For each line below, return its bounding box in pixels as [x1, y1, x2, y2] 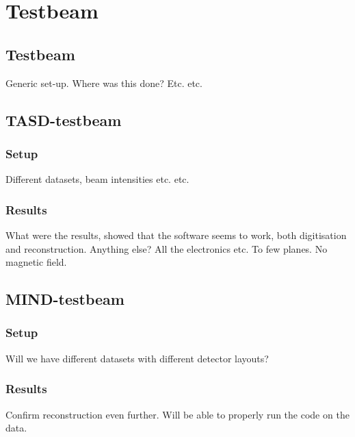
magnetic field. [5, 255, 67, 269]
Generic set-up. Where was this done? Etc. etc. [5, 75, 202, 90]
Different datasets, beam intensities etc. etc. [5, 172, 189, 186]
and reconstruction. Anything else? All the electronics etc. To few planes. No [5, 241, 328, 255]
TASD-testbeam [5, 109, 122, 130]
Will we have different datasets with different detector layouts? [5, 351, 269, 365]
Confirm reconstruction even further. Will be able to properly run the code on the [5, 407, 350, 421]
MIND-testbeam [5, 288, 124, 310]
